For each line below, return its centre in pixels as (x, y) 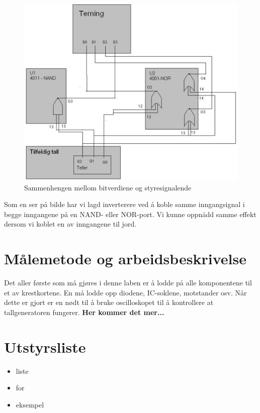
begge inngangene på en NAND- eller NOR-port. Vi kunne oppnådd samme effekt (130, 214)
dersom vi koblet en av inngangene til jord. (70, 224)
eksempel (30, 404)
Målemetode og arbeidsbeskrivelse (125, 259)
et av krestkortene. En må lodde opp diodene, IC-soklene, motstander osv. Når (125, 292)
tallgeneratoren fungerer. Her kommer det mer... (84, 312)
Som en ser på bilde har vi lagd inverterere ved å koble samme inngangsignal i (124, 204)
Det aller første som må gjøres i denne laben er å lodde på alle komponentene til (128, 283)
